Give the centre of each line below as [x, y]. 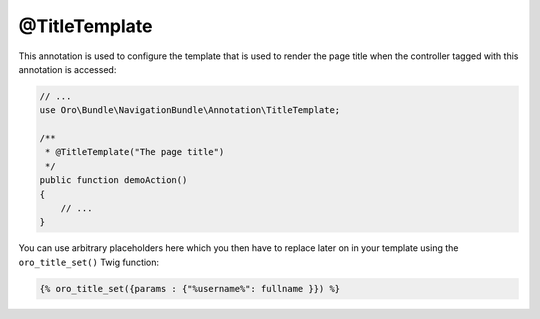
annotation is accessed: [67, 69]
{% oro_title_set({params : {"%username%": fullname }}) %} [190, 288]
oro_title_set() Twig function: [89, 262]
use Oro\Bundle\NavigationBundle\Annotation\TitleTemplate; [190, 110]
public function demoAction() [113, 180]
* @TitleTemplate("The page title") [135, 152]
